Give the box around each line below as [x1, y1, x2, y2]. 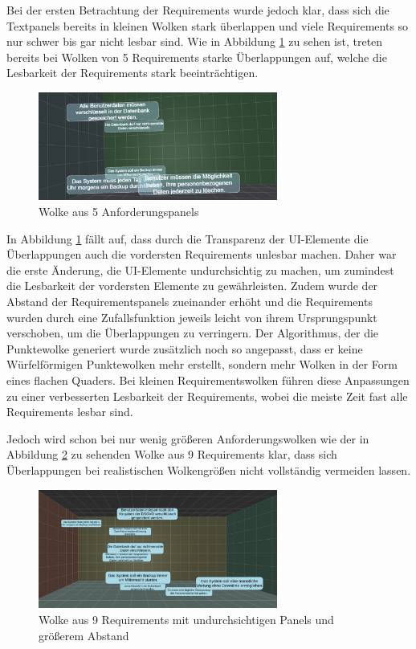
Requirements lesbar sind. [6, 403, 133, 420]
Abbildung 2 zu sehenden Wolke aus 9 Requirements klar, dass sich [6, 446, 337, 463]
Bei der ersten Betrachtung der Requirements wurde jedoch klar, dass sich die [6, 2, 389, 18]
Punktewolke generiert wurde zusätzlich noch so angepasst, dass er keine [6, 340, 363, 357]
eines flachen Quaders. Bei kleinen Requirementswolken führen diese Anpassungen [6, 371, 410, 388]
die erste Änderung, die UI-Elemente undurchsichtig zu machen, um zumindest [6, 261, 394, 278]
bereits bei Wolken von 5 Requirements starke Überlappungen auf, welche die [6, 48, 387, 65]
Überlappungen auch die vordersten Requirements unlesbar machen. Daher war [6, 246, 397, 263]
